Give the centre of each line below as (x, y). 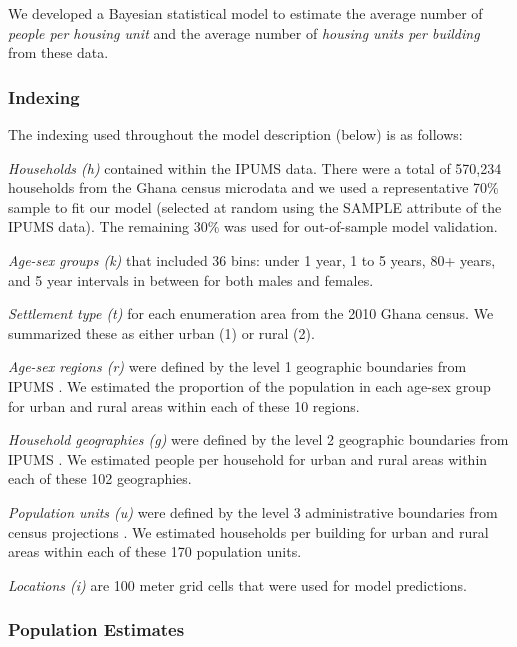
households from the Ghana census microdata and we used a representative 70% (253, 187)
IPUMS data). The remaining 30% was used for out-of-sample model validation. (253, 226)
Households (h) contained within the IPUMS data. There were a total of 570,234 (255, 167)
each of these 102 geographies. (100, 478)
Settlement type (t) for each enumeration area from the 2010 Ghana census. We (251, 313)
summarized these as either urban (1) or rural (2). (161, 332)
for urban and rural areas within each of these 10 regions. (184, 405)
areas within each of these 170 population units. (155, 551)
